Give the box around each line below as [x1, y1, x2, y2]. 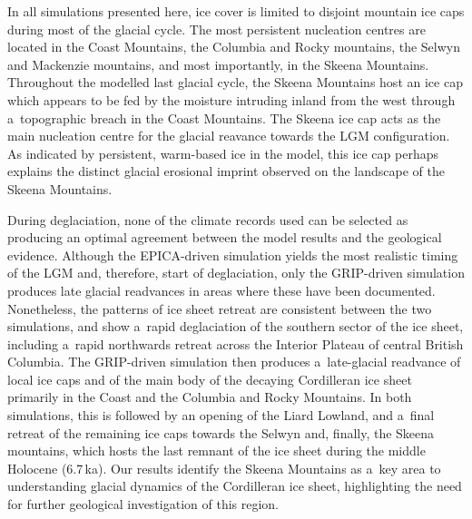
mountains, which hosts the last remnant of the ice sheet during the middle [7, 441, 426, 460]
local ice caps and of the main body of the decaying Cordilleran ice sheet [7, 369, 412, 388]
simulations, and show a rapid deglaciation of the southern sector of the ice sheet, [7, 317, 464, 336]
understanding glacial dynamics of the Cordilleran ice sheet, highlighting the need [7, 476, 462, 495]
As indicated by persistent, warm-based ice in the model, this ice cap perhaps [7, 143, 438, 162]
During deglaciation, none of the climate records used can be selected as [7, 210, 408, 229]
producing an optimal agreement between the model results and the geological [7, 228, 442, 247]
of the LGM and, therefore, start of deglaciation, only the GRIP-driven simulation [7, 263, 465, 282]
